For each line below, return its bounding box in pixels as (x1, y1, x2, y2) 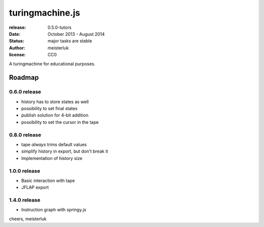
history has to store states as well (21, 98, 89, 105)
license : (9, 52, 26, 58)
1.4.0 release (9, 197, 41, 204)
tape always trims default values (21, 141, 87, 147)
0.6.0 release (9, 89, 42, 95)
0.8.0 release (9, 131, 42, 138)
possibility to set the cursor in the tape (21, 119, 99, 125)
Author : (9, 45, 25, 51)
